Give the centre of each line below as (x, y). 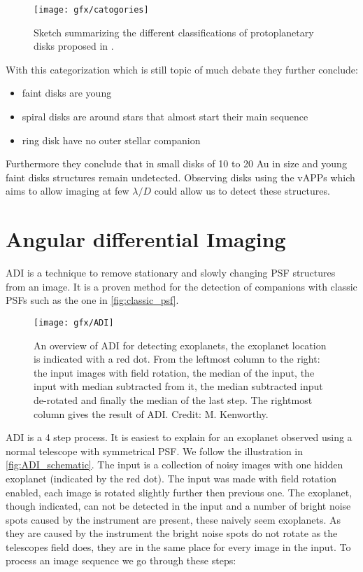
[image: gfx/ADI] (74, 322)
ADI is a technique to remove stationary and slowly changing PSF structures (171, 273)
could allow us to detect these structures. (242, 191)
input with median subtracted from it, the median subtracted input (178, 386)
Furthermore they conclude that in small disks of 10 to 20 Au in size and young (176, 163)
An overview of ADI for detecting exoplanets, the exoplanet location (180, 345)
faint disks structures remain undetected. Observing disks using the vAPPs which (180, 177)
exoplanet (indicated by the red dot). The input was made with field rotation (171, 478)
